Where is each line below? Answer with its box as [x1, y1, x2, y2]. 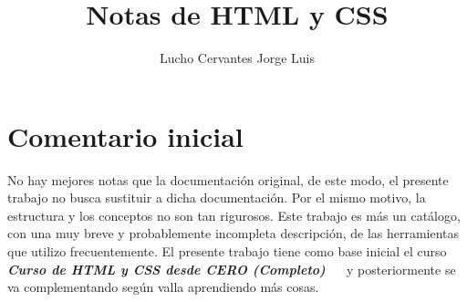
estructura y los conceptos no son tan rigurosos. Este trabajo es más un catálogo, [7, 205, 461, 224]
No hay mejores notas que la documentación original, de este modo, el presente [7, 170, 449, 189]
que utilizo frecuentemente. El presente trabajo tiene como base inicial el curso [7, 242, 447, 261]
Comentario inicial [7, 117, 244, 154]
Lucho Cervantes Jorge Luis [160, 48, 315, 68]
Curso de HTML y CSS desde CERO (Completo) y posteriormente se [7, 259, 456, 278]
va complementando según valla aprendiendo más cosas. [7, 277, 319, 297]
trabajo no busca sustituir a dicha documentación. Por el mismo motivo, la [7, 188, 426, 207]
